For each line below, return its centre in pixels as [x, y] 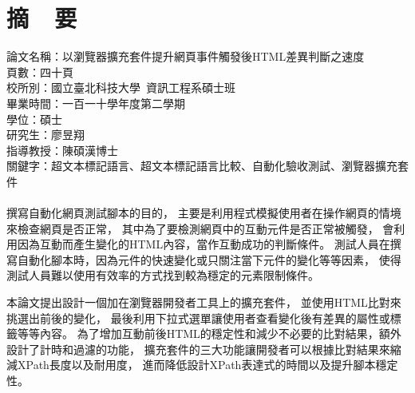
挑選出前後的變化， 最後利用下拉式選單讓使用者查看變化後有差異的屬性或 [198, 318]
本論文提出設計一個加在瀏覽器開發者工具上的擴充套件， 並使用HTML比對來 [204, 302]
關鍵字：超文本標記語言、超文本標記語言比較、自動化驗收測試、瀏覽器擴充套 [207, 166]
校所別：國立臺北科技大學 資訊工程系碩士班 [121, 87]
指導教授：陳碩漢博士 [62, 150]
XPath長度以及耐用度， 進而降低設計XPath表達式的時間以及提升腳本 [196, 365]
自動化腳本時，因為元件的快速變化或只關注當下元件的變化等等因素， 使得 [209, 259]
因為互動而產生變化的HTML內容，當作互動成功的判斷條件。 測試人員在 [204, 244]
